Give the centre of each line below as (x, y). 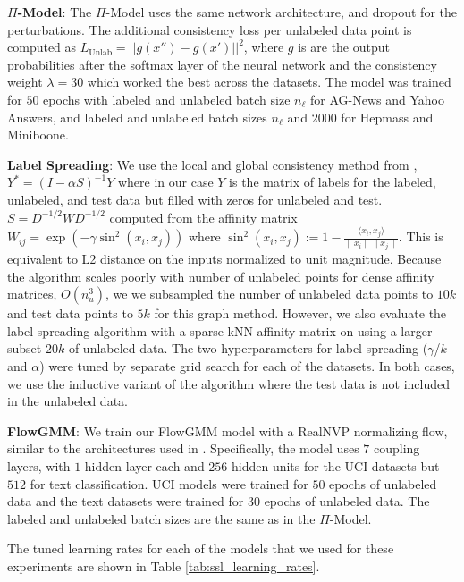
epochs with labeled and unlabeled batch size (167, 99)
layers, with (39, 465)
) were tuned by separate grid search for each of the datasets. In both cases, (247, 366)
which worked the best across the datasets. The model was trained (269, 82)
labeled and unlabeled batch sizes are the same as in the (161, 518)
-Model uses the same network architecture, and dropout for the (281, 12)
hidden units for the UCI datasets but (335, 465)
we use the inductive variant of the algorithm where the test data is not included (228, 383)
